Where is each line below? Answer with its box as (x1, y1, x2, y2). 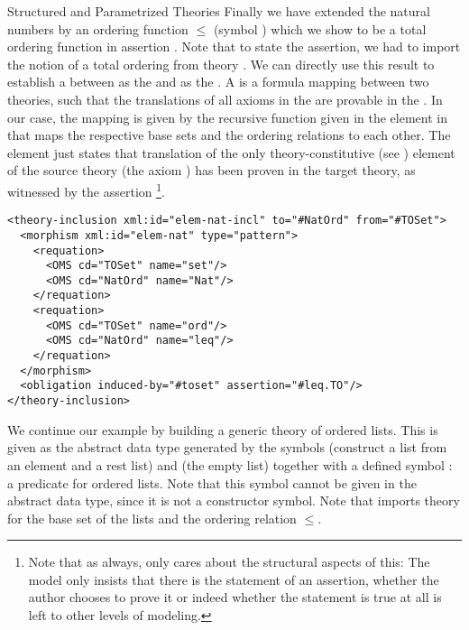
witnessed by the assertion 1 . (7, 179, 165, 200)
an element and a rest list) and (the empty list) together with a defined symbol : (7, 455, 453, 474)
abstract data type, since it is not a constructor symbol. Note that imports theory (7, 491, 460, 510)
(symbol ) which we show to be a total (213, 19, 427, 38)
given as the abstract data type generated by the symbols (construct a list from (7, 438, 447, 457)
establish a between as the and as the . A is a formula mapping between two (7, 72, 429, 91)
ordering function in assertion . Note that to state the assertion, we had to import (7, 37, 461, 56)
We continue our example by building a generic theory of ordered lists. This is (7, 420, 438, 439)
